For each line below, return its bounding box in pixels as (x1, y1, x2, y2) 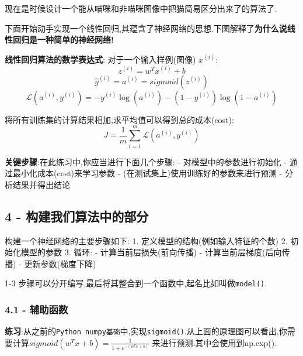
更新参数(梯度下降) (24, 257, 96, 269)
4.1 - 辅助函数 (5, 302, 68, 316)
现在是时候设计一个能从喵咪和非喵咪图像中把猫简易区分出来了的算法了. (5, 2, 277, 14)
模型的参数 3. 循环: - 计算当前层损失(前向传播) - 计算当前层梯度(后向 (20, 246, 282, 258)
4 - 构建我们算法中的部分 (5, 207, 149, 225)
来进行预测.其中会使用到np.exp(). (152, 336, 277, 348)
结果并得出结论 (12, 178, 70, 190)
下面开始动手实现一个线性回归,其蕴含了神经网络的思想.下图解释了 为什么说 (5, 22, 287, 34)
